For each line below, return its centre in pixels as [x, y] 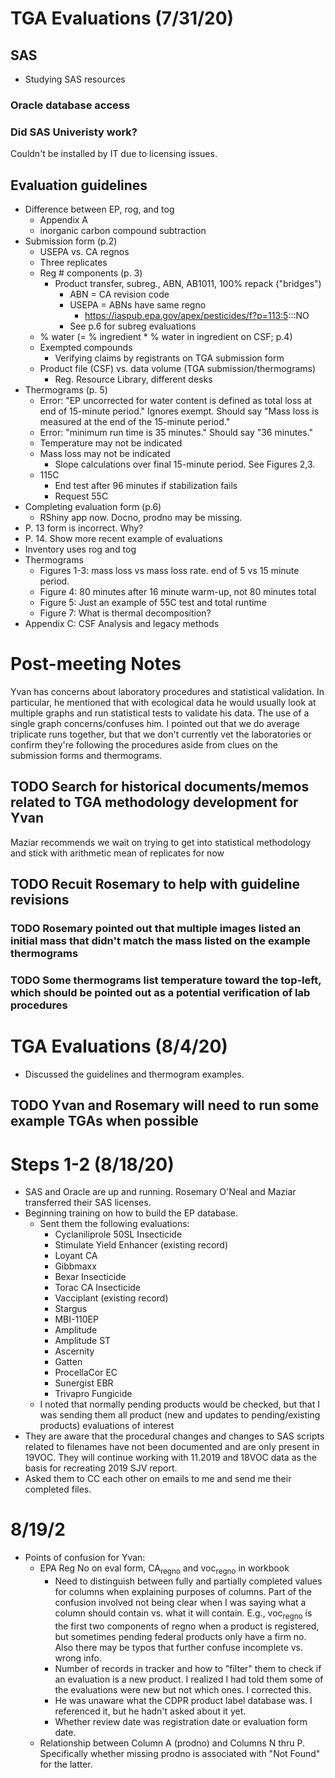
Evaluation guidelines [79, 185]
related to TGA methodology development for [154, 802]
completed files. [58, 1489]
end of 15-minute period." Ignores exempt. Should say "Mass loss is [179, 411]
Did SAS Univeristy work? [74, 132]
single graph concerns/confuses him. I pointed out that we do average [155, 723]
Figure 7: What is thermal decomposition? [125, 613]
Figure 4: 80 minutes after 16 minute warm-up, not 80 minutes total [178, 592]
